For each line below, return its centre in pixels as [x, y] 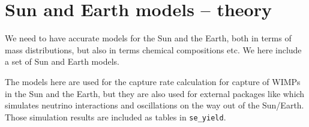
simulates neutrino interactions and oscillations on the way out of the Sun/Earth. [154, 105]
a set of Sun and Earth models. [62, 61]
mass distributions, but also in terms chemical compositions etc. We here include [153, 49]
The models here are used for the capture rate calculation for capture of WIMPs [153, 81]
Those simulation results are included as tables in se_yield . [115, 117]
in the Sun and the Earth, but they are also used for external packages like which [155, 93]
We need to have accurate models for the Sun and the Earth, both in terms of [148, 38]
